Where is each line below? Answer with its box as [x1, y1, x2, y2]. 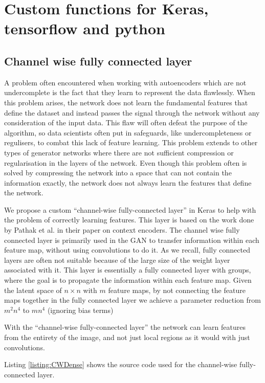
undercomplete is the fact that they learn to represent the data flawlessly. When [4, 87, 255, 98]
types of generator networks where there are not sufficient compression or [4, 147, 234, 157]
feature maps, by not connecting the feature [108, 284, 246, 295]
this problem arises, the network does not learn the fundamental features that [4, 97, 248, 107]
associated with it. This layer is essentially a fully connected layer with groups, [4, 264, 251, 275]
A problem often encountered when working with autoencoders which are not [4, 77, 247, 87]
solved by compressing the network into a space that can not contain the [4, 167, 232, 178]
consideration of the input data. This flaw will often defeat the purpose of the [4, 117, 248, 128]
